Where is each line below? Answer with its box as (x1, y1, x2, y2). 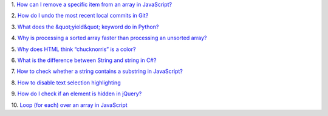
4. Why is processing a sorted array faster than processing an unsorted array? (11, 34, 207, 42)
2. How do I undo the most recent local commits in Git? (11, 12, 149, 19)
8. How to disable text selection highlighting (11, 79, 121, 86)
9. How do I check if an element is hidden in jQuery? (11, 90, 142, 97)
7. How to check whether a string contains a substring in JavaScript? (11, 67, 183, 75)
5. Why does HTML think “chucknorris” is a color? (11, 46, 136, 53)
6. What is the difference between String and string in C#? (11, 56, 157, 64)
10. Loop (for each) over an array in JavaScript (11, 101, 128, 109)
